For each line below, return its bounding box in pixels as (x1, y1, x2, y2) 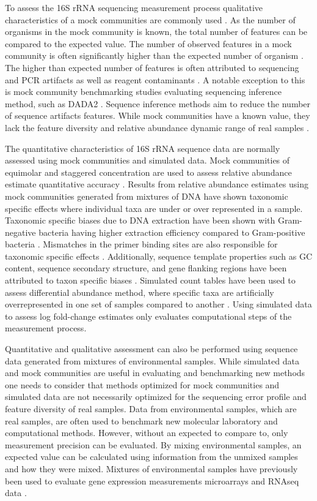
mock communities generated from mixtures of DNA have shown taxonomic (5, 189, 288, 202)
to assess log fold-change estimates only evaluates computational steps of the (5, 309, 292, 322)
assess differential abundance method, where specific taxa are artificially (5, 285, 274, 298)
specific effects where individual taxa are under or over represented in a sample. (5, 202, 303, 214)
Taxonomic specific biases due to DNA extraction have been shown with (5, 214, 275, 227)
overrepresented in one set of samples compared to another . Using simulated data (5, 298, 312, 311)
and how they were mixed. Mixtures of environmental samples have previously (5, 462, 298, 475)
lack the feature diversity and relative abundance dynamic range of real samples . (5, 121, 309, 134)
